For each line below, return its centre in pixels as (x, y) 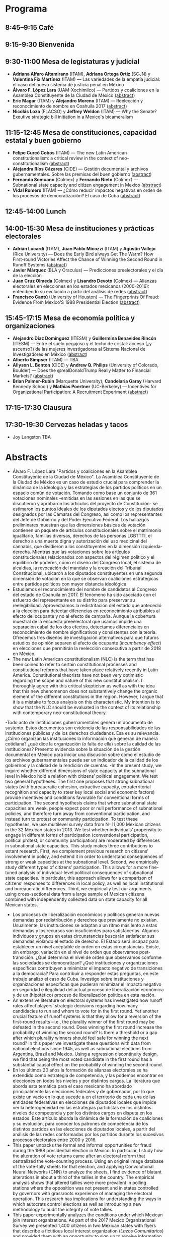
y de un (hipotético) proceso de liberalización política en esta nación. (84, 995)
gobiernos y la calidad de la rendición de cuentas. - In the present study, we (83, 765)
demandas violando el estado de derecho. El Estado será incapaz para (86, 941)
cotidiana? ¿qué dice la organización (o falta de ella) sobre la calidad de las (83, 744)
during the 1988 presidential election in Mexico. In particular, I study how (88, 1150)
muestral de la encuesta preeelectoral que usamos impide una (77, 621)
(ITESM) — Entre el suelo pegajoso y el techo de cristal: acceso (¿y (82, 343)
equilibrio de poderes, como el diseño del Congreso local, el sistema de (87, 562)
